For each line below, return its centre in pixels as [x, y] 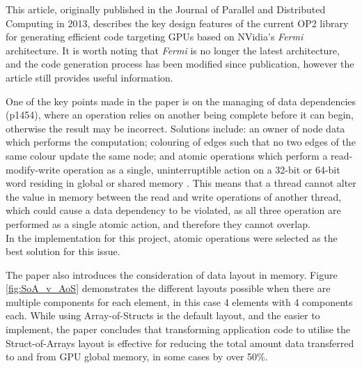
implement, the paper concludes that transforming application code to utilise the [178, 329]
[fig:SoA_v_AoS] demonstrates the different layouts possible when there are [168, 288]
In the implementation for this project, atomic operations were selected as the [172, 237]
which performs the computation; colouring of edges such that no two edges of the [181, 142]
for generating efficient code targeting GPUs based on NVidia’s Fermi [155, 37]
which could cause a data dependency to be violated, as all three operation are [173, 210]
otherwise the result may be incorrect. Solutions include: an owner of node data [175, 128]
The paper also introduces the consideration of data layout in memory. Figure [172, 274]
